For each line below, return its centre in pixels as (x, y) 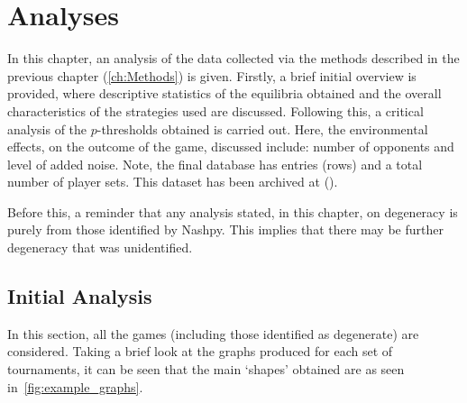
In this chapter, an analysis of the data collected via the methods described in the (233, 58)
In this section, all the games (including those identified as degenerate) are (213, 333)
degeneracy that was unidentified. (100, 247)
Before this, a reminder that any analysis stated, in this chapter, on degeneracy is (233, 211)
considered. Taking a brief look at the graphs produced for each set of (200, 351)
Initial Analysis (80, 296)
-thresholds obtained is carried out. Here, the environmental (262, 128)
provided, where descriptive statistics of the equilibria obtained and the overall (224, 93)
